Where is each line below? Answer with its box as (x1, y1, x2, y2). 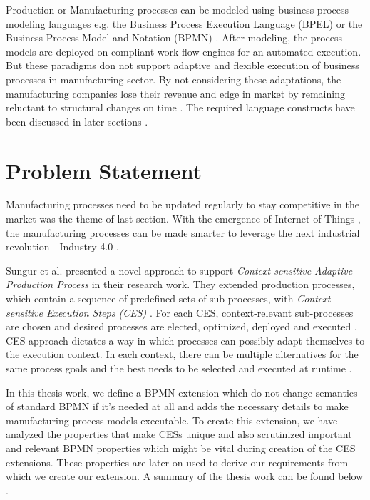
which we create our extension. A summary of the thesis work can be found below (6, 469, 364, 484)
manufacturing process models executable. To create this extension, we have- (6, 412, 341, 427)
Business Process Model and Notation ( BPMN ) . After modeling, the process (6, 30, 342, 45)
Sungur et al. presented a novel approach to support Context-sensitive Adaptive (6, 262, 353, 277)
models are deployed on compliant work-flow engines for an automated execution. (6, 44, 361, 58)
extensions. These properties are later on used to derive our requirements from (6, 454, 349, 469)
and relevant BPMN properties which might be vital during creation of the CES (6, 440, 356, 455)
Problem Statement (6, 155, 202, 185)
